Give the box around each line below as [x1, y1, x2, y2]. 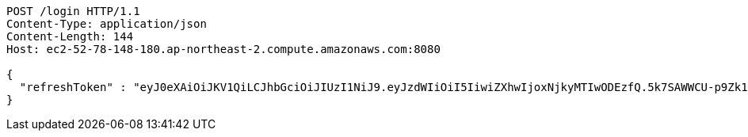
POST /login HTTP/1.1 [6, 5, 140, 17]
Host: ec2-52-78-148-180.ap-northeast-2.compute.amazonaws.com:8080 [6, 43, 441, 55]
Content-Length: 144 [6, 30, 134, 43]
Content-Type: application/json [6, 17, 207, 30]
